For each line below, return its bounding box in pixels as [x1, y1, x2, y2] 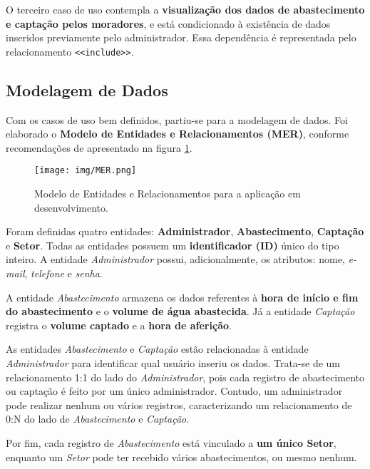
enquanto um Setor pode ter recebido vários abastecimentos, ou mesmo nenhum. [6, 449, 357, 464]
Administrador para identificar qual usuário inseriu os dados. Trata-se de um [6, 356, 341, 371]
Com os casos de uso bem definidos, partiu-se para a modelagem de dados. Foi [6, 112, 348, 127]
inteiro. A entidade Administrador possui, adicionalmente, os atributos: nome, [6, 252, 345, 267]
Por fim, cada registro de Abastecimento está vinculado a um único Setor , [6, 435, 336, 450]
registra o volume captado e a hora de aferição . [6, 317, 232, 332]
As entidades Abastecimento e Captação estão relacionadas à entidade [6, 341, 309, 356]
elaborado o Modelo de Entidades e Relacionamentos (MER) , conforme [6, 126, 349, 141]
